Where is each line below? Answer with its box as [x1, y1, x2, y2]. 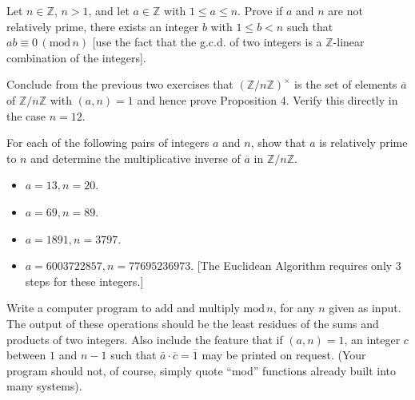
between [6, 347, 46, 363]
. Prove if [237, 2, 283, 18]
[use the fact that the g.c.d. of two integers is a [92, 34, 322, 50]
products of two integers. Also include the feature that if [6, 331, 283, 347]
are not [328, 2, 363, 18]
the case [6, 107, 46, 124]
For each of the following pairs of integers [6, 134, 209, 151]
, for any [273, 299, 315, 316]
